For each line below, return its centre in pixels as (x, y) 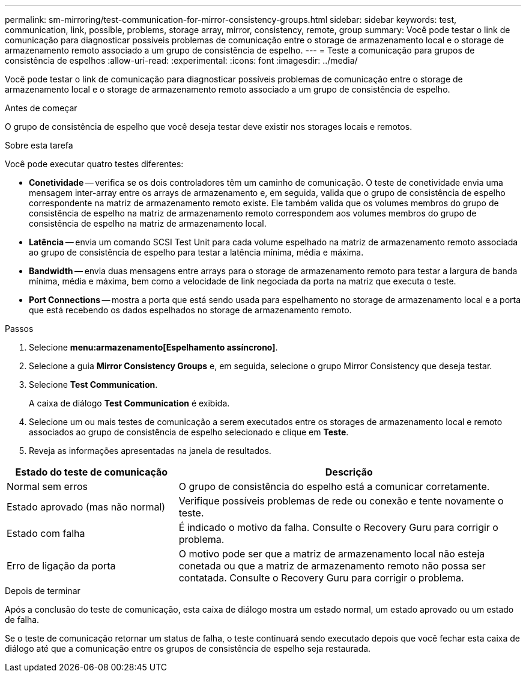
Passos (19, 329)
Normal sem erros (47, 486)
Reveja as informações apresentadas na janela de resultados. (150, 451)
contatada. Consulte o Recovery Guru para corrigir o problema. (321, 578)
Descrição (349, 472)
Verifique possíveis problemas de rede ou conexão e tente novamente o (341, 501)
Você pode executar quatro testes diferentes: (94, 164)
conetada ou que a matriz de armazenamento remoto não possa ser (332, 566)
